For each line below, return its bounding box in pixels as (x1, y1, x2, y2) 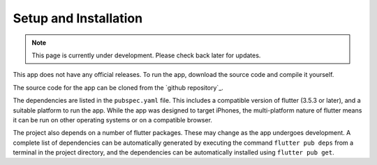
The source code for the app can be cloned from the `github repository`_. (13, 83, 223, 92)
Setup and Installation (13, 10, 143, 26)
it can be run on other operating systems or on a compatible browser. (13, 115, 213, 124)
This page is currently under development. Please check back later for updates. (31, 51, 261, 59)
